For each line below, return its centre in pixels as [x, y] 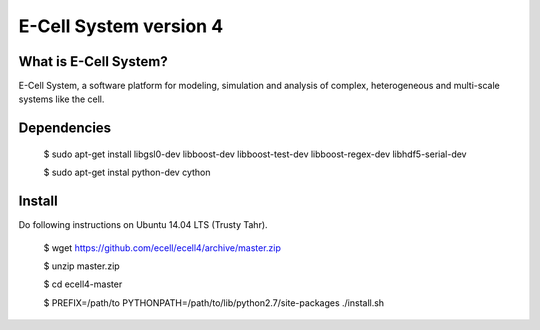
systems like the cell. [61, 99]
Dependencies [65, 128]
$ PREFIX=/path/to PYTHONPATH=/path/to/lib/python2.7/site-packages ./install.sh [214, 302]
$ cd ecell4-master [83, 284]
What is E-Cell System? [93, 61]
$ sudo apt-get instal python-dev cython [127, 172]
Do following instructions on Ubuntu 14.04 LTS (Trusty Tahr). [143, 225]
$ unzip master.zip [81, 266]
